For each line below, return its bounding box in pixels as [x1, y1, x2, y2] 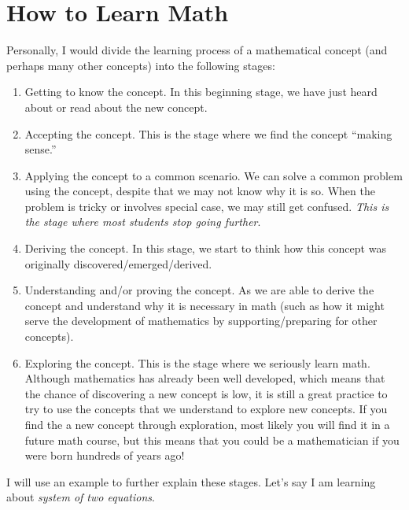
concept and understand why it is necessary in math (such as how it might [24, 297, 385, 313]
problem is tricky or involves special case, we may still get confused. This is [24, 198, 389, 214]
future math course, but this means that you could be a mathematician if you [24, 431, 400, 448]
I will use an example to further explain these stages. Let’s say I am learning [6, 473, 376, 490]
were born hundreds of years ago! [24, 447, 185, 464]
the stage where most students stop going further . [24, 213, 261, 230]
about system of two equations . [6, 489, 155, 505]
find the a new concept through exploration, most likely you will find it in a [24, 416, 390, 432]
